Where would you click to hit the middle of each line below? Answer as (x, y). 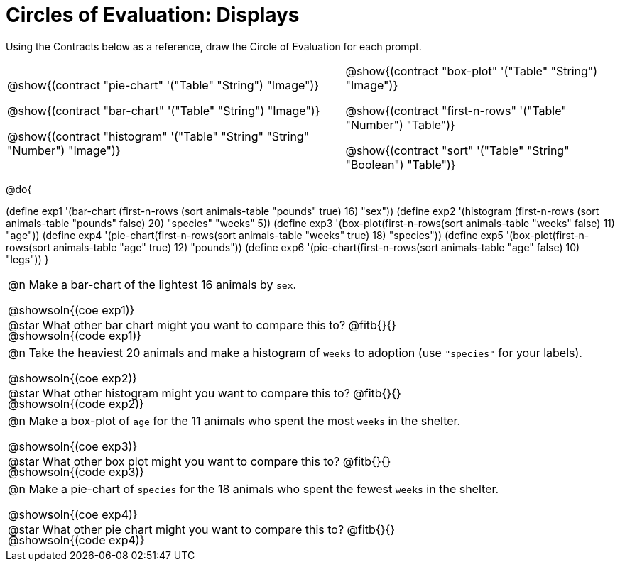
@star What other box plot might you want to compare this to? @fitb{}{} (200, 461)
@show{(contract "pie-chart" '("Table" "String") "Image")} (163, 85)
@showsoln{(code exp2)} (76, 403)
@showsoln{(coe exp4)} (73, 514)
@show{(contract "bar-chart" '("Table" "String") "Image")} (164, 110)
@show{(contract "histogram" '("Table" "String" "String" (158, 136)
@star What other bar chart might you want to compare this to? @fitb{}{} (202, 325)
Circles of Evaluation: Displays (153, 15)
